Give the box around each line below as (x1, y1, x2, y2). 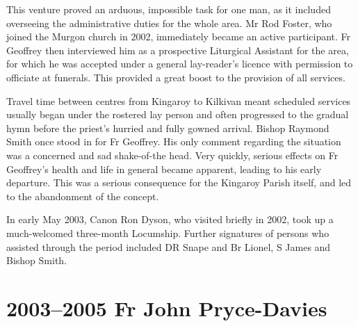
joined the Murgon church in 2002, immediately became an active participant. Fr (6, 29, 351, 44)
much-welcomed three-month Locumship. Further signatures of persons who (6, 225, 329, 240)
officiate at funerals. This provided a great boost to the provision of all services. (6, 70, 345, 84)
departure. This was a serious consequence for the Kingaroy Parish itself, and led (6, 175, 352, 190)
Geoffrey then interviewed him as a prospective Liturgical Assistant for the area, (6, 42, 349, 57)
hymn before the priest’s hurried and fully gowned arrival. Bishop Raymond (6, 120, 329, 135)
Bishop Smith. (6, 253, 67, 268)
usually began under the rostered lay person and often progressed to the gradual (6, 107, 349, 122)
